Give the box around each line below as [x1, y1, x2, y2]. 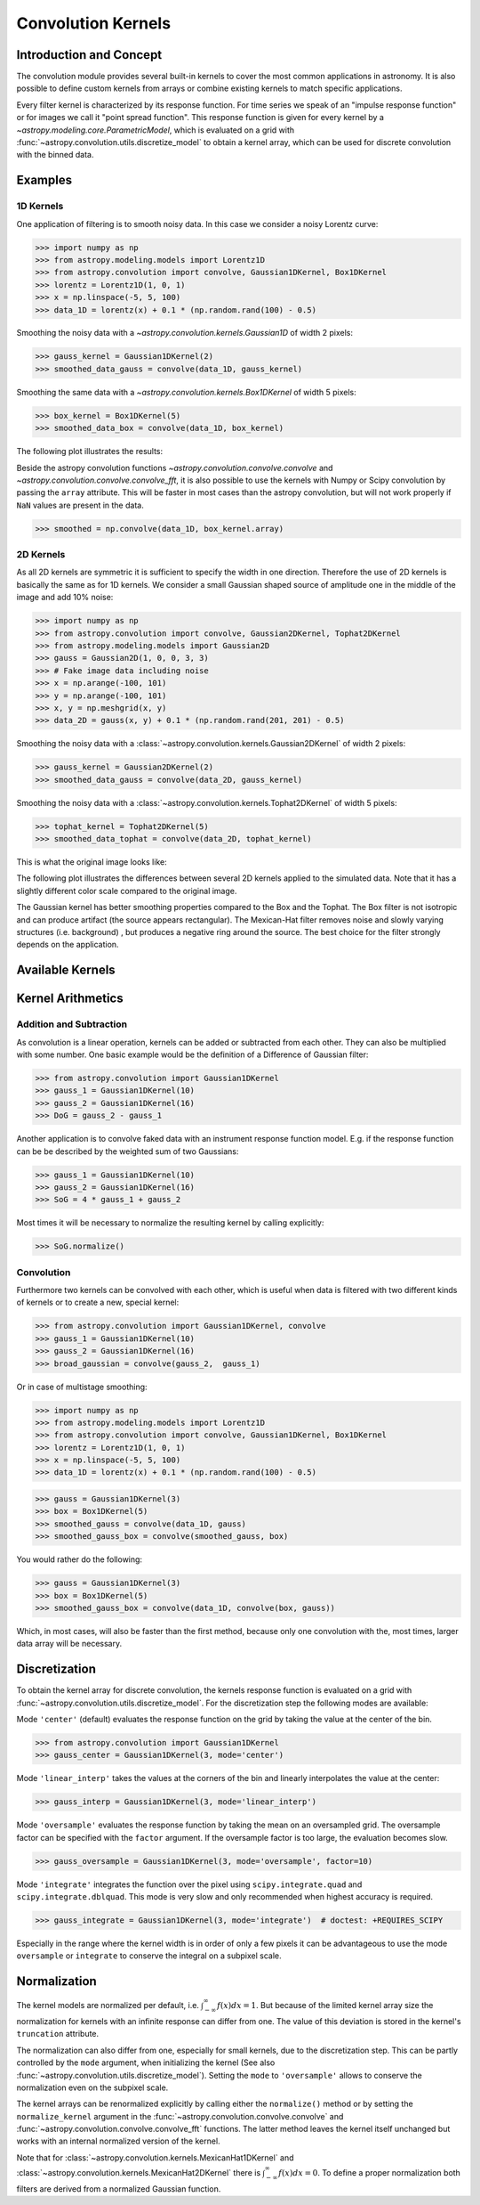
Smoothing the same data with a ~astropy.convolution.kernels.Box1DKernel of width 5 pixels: [16, 386, 356, 397]
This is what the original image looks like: [16, 857, 168, 867]
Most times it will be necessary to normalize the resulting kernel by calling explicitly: [16, 1217, 324, 1228]
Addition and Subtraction [16, 1018, 128, 1030]
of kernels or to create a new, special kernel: [16, 1297, 180, 1308]
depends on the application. [16, 940, 119, 950]
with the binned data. [16, 150, 94, 160]
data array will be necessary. [16, 1639, 123, 1649]
